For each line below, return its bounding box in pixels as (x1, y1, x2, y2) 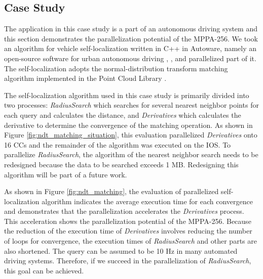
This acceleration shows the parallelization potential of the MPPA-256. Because (4, 215, 251, 226)
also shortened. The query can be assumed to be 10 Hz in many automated (4, 245, 238, 256)
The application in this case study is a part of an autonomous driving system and (4, 23, 257, 34)
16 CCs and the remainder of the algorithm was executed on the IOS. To (4, 139, 231, 150)
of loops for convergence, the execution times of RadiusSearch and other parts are (4, 236, 257, 246)
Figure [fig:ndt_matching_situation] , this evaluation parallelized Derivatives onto (4, 129, 257, 140)
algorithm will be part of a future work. (4, 169, 127, 179)
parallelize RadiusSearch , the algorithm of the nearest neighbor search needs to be (4, 149, 258, 160)
